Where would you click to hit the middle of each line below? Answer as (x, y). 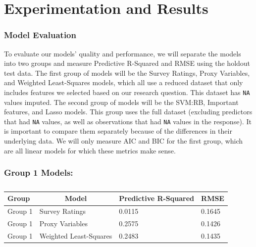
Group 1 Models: (39, 173)
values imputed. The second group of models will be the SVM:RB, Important (121, 102)
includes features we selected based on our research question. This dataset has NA (127, 92)
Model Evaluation (40, 35)
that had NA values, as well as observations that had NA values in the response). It (128, 121)
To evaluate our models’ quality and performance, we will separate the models (123, 53)
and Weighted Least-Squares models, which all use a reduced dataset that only (124, 82)
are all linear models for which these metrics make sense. (90, 150)
